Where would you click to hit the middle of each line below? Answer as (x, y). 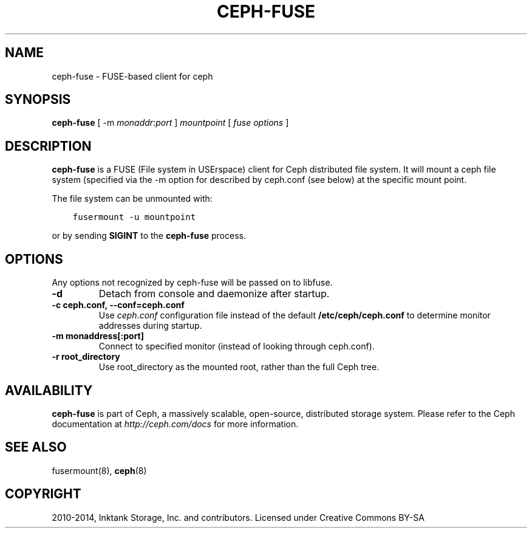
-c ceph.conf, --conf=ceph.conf (118, 305)
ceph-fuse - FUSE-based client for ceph (132, 76)
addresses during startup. (150, 326)
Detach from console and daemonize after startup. (214, 294)
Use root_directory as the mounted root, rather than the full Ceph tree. (239, 367)
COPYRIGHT (43, 494)
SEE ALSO (36, 447)
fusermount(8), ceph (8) (99, 470)
